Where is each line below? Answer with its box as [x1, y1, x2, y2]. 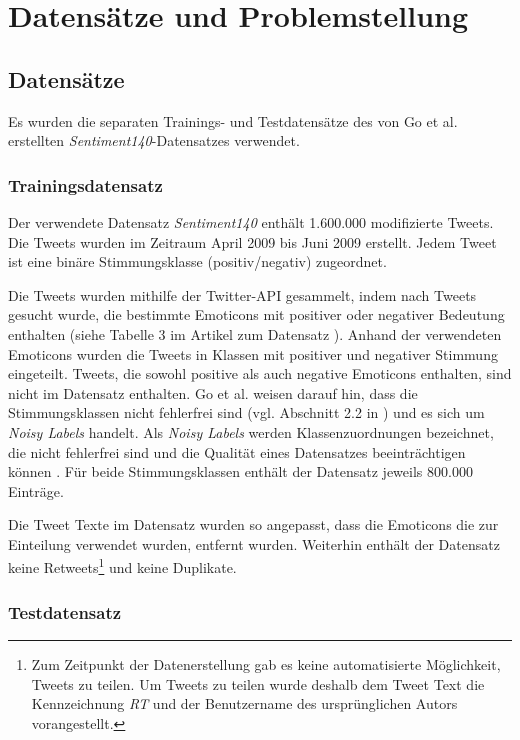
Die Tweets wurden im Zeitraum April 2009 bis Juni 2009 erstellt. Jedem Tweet [8, 231, 497, 252]
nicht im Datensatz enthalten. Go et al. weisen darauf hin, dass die [8, 382, 418, 403]
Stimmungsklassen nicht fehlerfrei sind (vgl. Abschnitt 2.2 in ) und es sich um [8, 402, 485, 423]
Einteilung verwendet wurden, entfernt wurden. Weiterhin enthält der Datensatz [8, 533, 500, 554]
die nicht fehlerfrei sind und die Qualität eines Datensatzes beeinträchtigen [8, 441, 466, 462]
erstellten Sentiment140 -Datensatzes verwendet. [8, 130, 300, 151]
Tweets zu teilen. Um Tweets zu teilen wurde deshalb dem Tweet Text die [31, 673, 485, 694]
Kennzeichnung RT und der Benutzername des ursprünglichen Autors [31, 693, 458, 714]
